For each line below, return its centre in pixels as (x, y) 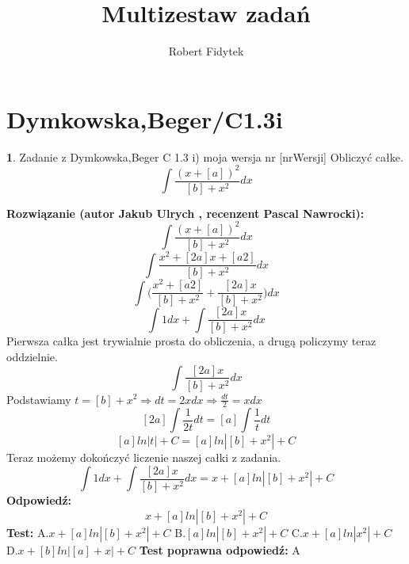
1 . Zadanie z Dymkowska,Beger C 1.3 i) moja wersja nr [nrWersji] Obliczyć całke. (205, 156)
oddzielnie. (32, 356)
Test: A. (28, 532)
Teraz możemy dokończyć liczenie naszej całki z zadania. (144, 457)
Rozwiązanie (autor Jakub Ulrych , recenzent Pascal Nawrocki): (185, 213)
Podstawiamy (39, 399)
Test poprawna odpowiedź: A (220, 549)
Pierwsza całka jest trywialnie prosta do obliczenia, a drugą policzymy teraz (191, 341)
